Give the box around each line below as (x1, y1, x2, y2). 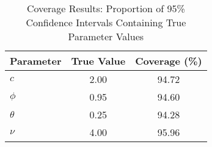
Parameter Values (68, 29, 144, 43)
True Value (71, 54, 126, 68)
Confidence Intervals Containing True (26, 15, 186, 29)
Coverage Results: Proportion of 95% (26, 1, 185, 15)
